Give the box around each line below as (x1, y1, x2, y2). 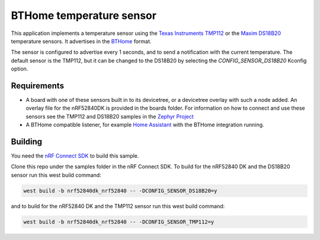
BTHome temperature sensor (11, 9, 157, 22)
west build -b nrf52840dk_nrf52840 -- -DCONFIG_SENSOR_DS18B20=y (23, 187, 217, 194)
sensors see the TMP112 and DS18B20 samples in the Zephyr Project (25, 113, 194, 120)
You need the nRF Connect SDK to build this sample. (11, 152, 139, 159)
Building (11, 137, 43, 146)
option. (11, 65, 28, 72)
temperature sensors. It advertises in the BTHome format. (11, 37, 152, 44)
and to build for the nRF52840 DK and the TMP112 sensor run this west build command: (11, 202, 225, 210)
